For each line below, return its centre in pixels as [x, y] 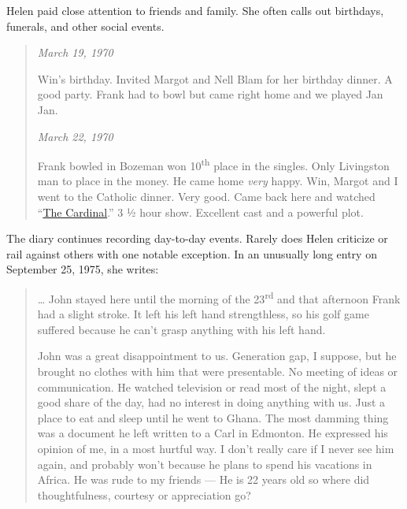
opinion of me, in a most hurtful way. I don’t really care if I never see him [216, 448]
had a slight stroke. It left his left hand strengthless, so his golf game [203, 314]
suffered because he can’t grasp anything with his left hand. [181, 329]
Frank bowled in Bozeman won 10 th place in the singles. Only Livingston [213, 164]
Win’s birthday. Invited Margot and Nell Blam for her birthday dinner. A [215, 78]
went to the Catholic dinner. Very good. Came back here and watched [206, 196]
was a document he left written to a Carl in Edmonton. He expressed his [213, 433]
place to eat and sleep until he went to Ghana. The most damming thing [213, 417]
